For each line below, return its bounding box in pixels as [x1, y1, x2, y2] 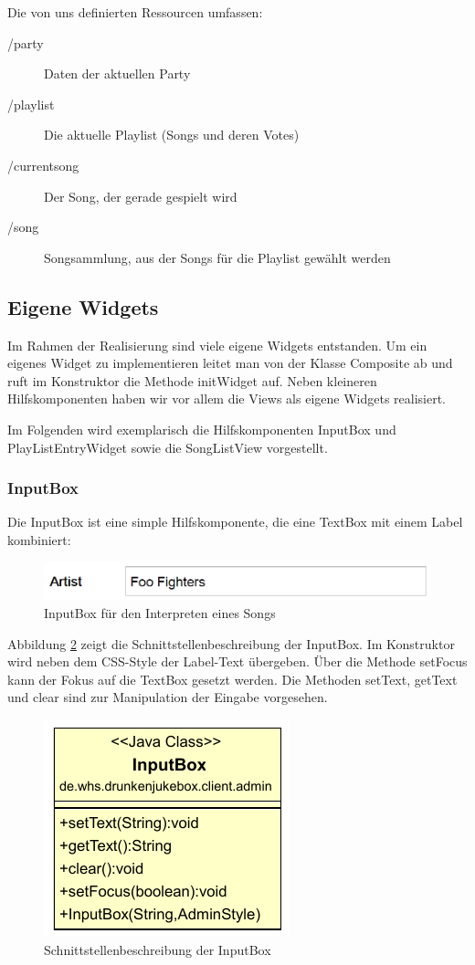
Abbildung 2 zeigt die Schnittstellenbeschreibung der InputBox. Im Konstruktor [7, 634, 455, 653]
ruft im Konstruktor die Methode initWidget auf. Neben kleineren [7, 371, 377, 390]
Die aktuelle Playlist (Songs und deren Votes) [44, 125, 300, 144]
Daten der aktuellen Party [44, 64, 191, 83]
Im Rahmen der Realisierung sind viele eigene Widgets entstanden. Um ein [7, 335, 427, 354]
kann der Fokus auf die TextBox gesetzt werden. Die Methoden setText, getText [7, 669, 458, 688]
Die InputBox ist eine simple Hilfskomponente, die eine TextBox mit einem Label [7, 512, 463, 531]
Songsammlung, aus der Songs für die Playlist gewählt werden [44, 247, 391, 267]
